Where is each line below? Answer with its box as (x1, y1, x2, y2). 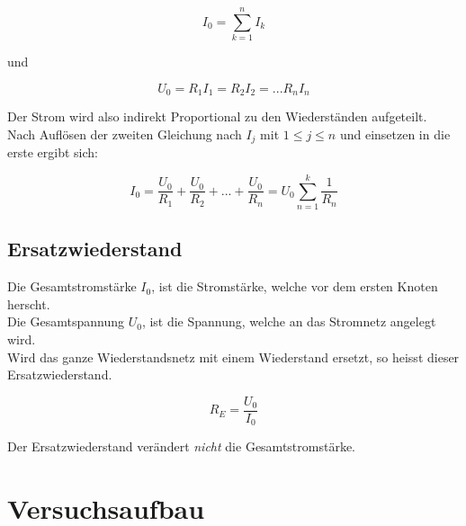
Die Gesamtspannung (7, 312, 124, 331)
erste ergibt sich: (7, 143, 98, 162)
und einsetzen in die (339, 124, 451, 143)
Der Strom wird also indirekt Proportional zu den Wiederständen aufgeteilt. (7, 107, 427, 126)
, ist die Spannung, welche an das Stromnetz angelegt (141, 312, 436, 331)
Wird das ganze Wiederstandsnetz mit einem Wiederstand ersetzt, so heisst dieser (7, 347, 460, 366)
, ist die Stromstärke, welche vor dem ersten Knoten (151, 277, 438, 296)
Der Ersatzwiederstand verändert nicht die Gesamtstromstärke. (7, 437, 355, 456)
